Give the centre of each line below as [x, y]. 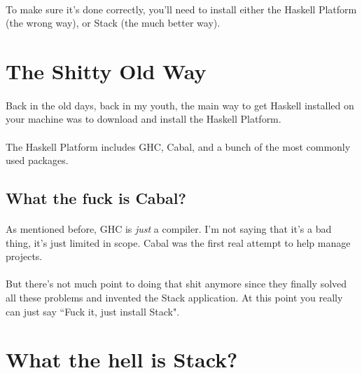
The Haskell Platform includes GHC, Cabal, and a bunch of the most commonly [178, 146]
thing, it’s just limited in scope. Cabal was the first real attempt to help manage [178, 242]
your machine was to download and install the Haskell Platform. [144, 119]
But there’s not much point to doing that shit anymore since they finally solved [176, 284]
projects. [24, 256]
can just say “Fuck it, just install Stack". [93, 311]
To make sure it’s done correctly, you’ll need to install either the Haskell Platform [181, 9]
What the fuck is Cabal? [96, 198]
